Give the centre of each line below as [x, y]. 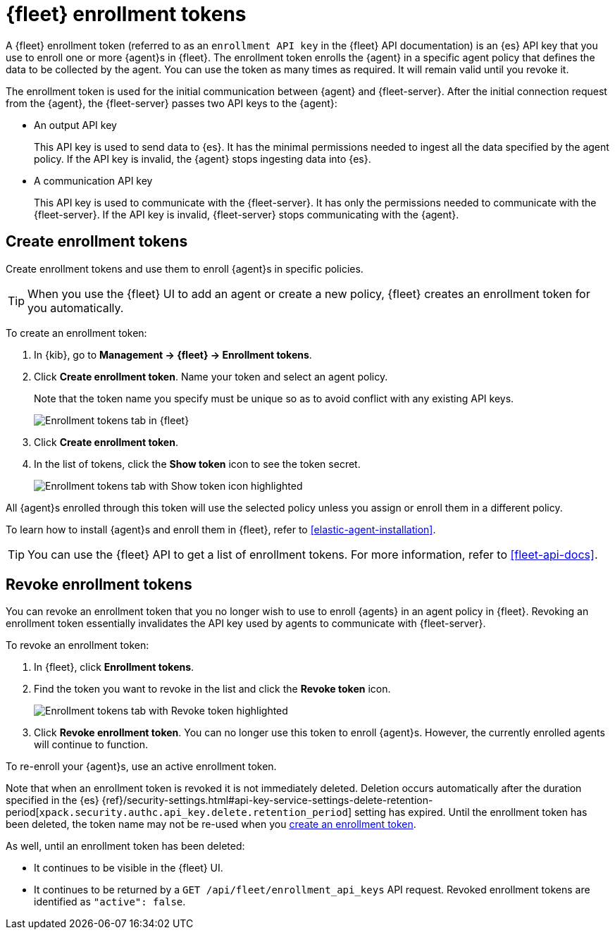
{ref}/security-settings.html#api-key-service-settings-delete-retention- [267, 800]
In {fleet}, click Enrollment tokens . [114, 667]
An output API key [75, 125]
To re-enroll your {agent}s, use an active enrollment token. [141, 767]
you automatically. [76, 308]
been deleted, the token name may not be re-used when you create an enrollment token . [211, 824]
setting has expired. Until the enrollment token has [471, 812]
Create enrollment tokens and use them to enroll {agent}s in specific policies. [185, 268]
